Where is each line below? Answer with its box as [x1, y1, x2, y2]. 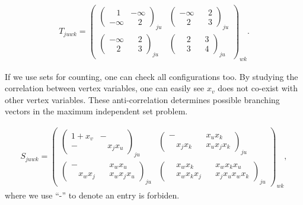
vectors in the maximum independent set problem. [5, 105, 188, 117]
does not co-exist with [218, 82, 298, 94]
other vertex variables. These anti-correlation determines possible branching [5, 93, 280, 105]
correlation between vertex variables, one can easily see [5, 82, 205, 94]
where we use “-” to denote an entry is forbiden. [5, 189, 180, 201]
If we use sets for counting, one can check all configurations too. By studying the [5, 70, 298, 82]
